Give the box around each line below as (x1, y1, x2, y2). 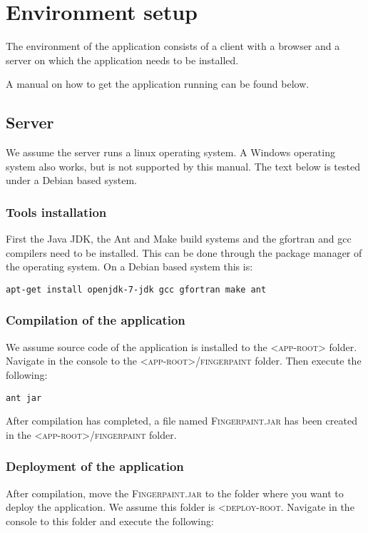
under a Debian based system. (6, 173, 138, 188)
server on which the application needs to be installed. (6, 52, 239, 67)
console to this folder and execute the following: (6, 513, 214, 528)
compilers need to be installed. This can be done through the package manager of (6, 245, 362, 260)
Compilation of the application (6, 311, 185, 329)
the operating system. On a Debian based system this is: (6, 259, 253, 274)
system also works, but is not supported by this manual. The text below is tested (6, 158, 360, 173)
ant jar (6, 392, 42, 403)
